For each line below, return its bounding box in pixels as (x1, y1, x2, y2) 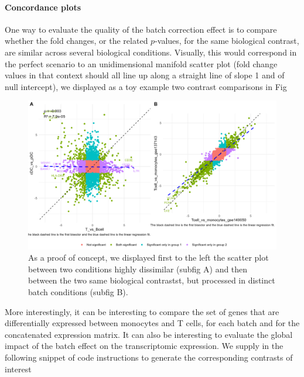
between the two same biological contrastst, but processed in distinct (28, 274, 275, 286)
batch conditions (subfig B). (28, 285, 128, 298)
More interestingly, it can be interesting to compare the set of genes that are (5, 305, 279, 317)
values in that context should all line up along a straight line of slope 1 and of (5, 69, 285, 81)
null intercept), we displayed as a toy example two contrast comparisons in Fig (5, 80, 287, 92)
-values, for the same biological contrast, (155, 34, 299, 47)
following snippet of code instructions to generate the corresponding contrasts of (5, 351, 293, 363)
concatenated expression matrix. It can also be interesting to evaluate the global (5, 328, 293, 340)
